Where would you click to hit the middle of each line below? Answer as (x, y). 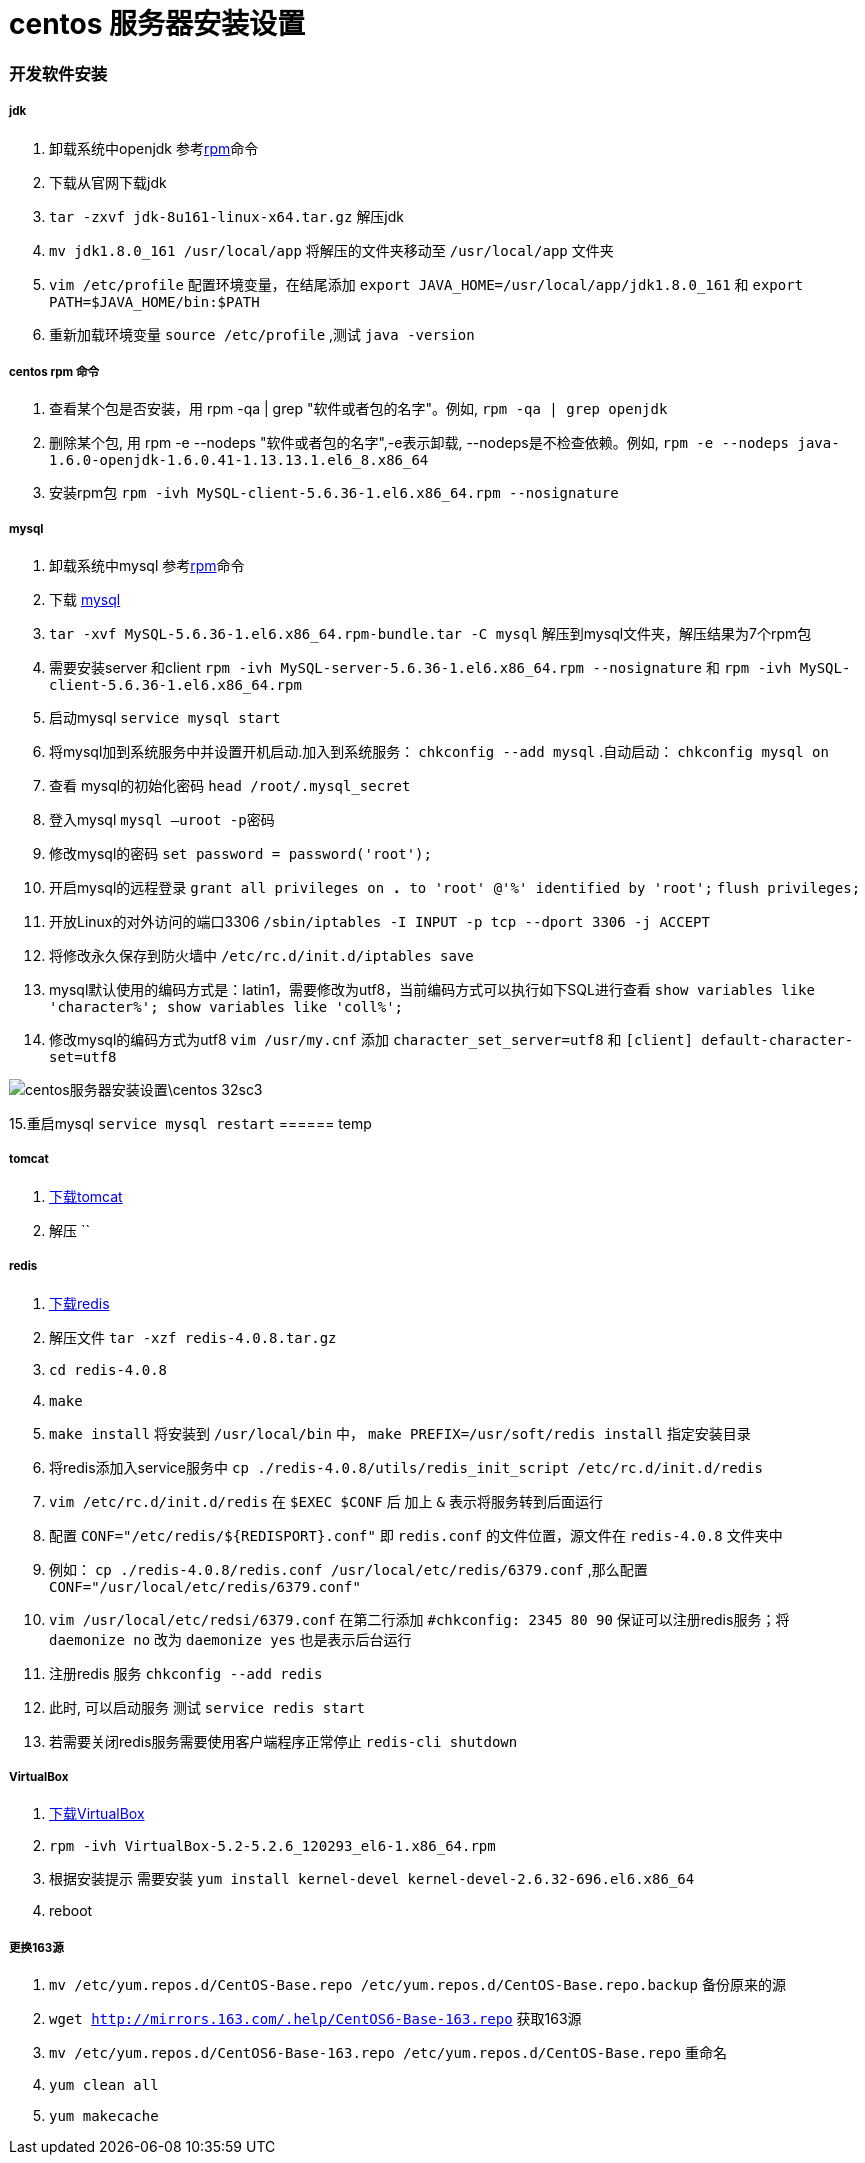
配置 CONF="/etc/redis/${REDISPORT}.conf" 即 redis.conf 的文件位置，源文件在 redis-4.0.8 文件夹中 (416, 1535)
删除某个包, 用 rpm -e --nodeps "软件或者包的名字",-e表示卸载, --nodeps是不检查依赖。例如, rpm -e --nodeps (419, 443)
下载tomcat (86, 1196)
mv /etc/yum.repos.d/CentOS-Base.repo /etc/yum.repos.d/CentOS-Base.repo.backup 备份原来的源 (417, 1985)
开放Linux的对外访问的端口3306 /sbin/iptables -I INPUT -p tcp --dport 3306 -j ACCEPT (379, 922)
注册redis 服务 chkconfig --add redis (186, 1673)
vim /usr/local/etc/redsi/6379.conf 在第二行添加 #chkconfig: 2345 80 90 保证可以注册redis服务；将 (419, 1619)
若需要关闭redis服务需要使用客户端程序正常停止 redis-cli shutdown (283, 1741)
